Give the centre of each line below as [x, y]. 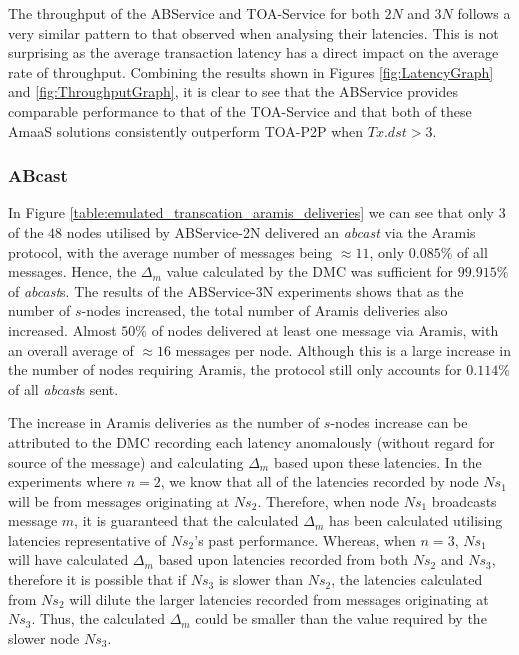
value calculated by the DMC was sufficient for [310, 271]
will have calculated [68, 559]
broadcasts [464, 500]
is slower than [261, 579]
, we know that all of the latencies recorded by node [319, 481]
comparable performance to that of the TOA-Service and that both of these [240, 110]
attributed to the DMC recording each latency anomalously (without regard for [251, 441]
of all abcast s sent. [63, 388]
